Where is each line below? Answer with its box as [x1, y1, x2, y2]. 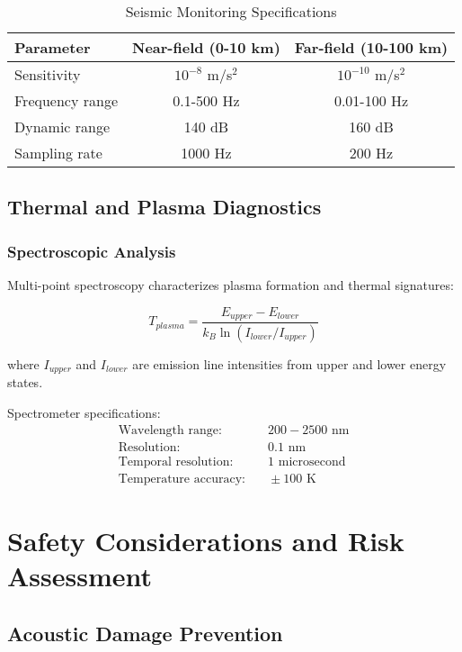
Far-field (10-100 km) [294, 37, 449, 58]
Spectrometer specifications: [7, 403, 161, 421]
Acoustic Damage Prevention [7, 619, 283, 647]
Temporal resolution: [118, 455, 234, 468]
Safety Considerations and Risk [7, 521, 404, 558]
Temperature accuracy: [118, 472, 245, 485]
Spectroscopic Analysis [7, 240, 176, 262]
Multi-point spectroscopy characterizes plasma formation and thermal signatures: [7, 276, 454, 294]
